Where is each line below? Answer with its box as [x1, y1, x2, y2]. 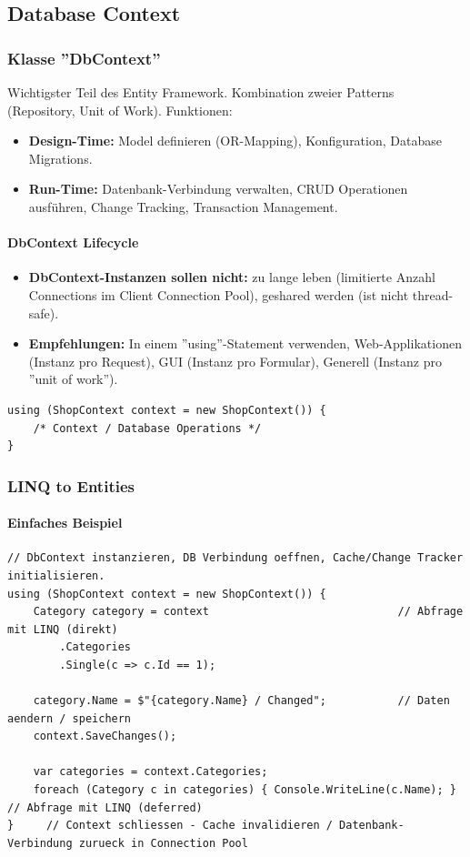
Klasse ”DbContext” [7, 46, 161, 69]
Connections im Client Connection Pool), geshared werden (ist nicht [28, 285, 409, 304]
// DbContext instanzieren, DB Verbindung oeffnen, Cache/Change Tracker [7, 551, 464, 565]
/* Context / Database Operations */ [33, 421, 262, 435]
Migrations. [28, 148, 93, 167]
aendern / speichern [7, 711, 132, 725]
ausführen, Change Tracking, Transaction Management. [28, 197, 338, 216]
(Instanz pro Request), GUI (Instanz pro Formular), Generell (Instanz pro [28, 351, 442, 370]
